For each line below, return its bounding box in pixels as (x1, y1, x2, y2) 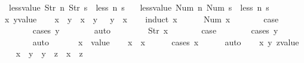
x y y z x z (16, 47, 83, 59)
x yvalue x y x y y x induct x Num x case (4, 12, 279, 25)
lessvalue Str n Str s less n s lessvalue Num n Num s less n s (8, 1, 269, 13)
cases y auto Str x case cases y (32, 24, 278, 37)
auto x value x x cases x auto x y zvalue (32, 35, 299, 48)
